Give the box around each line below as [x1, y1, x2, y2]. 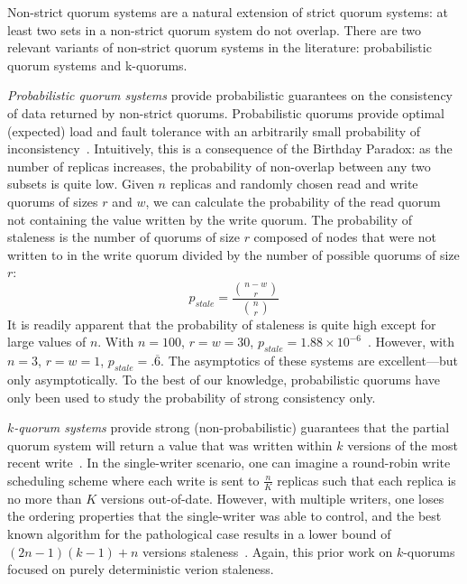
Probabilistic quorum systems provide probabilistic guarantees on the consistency [7, 86, 453, 105]
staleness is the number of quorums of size [7, 227, 240, 246]
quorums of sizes [7, 191, 98, 210]
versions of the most [347, 435, 458, 454]
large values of [7, 332, 87, 351]
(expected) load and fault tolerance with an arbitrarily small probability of [7, 121, 421, 140]
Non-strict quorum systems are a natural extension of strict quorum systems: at [7, 3, 448, 21]
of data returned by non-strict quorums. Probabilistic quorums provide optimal [7, 103, 445, 122]
